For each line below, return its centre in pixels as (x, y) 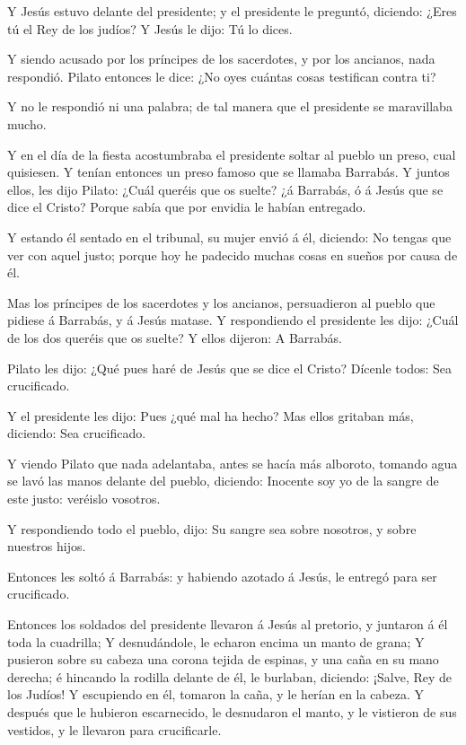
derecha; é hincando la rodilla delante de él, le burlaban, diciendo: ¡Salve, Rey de (230, 676)
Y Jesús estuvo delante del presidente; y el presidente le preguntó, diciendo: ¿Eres (232, 11)
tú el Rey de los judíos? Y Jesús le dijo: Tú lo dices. (150, 28)
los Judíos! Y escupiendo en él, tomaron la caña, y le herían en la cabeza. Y (216, 694)
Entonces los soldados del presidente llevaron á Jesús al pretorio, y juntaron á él (228, 624)
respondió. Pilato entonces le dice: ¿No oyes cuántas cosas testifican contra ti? (222, 76)
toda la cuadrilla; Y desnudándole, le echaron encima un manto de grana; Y (216, 641)
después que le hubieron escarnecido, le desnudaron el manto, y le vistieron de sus (232, 712)
